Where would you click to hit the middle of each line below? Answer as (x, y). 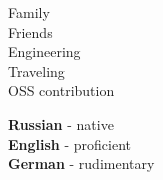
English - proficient (70, 143)
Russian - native (61, 123)
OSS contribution (61, 90)
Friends (30, 31)
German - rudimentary (81, 163)
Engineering (44, 51)
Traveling (36, 70)
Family (29, 12)
